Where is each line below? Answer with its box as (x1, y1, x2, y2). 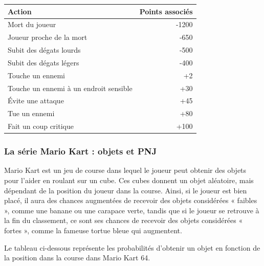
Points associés (139, 6, 193, 16)
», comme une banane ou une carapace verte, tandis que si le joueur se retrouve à (4, 205, 259, 215)
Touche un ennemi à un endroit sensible (8, 82, 133, 93)
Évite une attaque (8, 95, 64, 106)
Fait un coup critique (8, 121, 74, 131)
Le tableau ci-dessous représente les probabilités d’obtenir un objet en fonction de (4, 242, 260, 253)
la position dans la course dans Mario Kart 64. (4, 252, 150, 263)
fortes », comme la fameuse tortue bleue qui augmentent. (4, 225, 182, 235)
